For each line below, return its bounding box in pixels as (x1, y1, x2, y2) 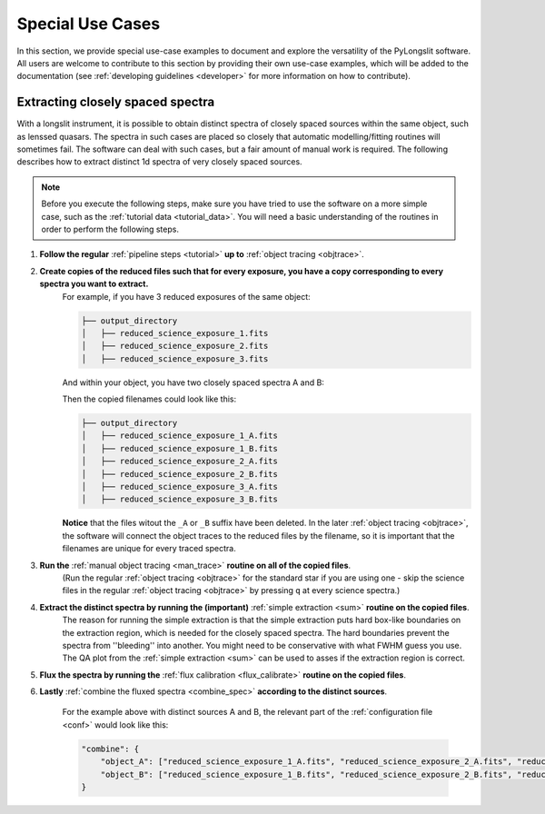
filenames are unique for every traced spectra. (62, 543, 236, 554)
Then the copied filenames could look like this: (62, 393, 236, 404)
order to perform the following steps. (41, 223, 179, 234)
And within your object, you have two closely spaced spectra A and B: (62, 377, 324, 388)
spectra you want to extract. (39, 278, 149, 290)
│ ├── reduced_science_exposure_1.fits (81, 328, 269, 338)
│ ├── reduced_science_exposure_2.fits (81, 341, 269, 352)
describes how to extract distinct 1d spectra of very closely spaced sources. (16, 156, 303, 167)
